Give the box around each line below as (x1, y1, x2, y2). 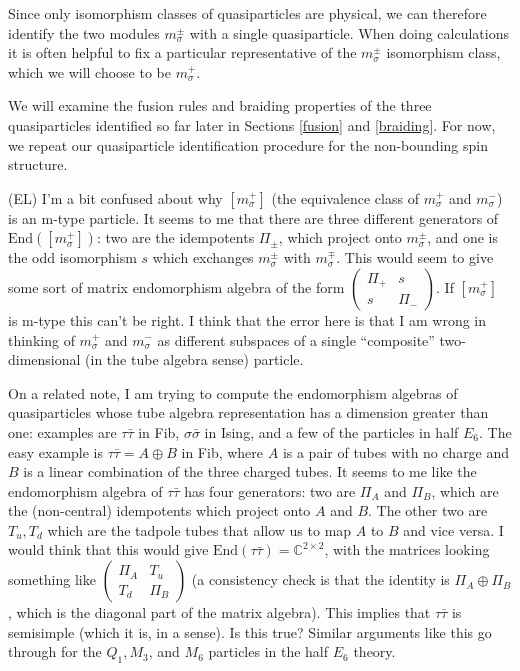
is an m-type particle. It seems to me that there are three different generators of (8, 207, 499, 228)
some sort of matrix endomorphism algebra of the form (8, 276, 345, 297)
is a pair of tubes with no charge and (282, 441, 510, 462)
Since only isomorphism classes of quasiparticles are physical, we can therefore (8, 3, 487, 23)
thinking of (8, 329, 75, 350)
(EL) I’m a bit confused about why (8, 187, 223, 208)
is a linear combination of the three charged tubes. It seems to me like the (23, 461, 477, 482)
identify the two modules (8, 22, 160, 43)
